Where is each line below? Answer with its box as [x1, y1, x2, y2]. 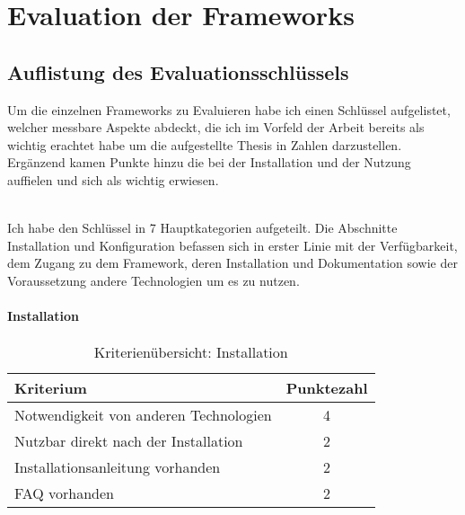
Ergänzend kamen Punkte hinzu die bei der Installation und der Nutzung [7, 153, 411, 172]
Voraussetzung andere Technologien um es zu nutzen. [7, 271, 300, 289]
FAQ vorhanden [14, 483, 114, 504]
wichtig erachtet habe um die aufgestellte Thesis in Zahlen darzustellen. [7, 135, 402, 154]
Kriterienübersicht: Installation [93, 342, 288, 363]
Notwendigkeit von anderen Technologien [14, 404, 272, 426]
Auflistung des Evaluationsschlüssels [7, 58, 349, 85]
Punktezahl [285, 377, 368, 399]
